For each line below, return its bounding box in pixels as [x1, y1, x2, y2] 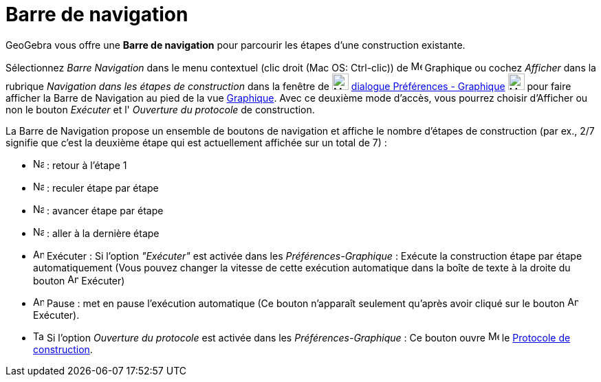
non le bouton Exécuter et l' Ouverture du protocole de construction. [6, 103, 315, 115]
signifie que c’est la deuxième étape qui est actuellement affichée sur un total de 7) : [6, 136, 387, 148]
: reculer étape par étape [46, 181, 159, 194]
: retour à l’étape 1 [46, 159, 127, 171]
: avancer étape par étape [46, 204, 164, 216]
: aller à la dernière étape [46, 227, 160, 239]
